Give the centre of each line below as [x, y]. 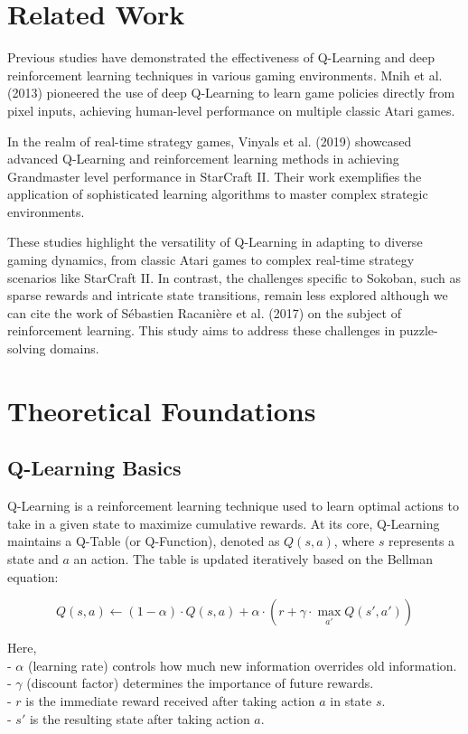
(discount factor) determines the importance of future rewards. [200, 683]
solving [27, 348]
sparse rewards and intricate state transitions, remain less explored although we [228, 295]
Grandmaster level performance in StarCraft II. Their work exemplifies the [215, 176]
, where [354, 541]
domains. [75, 348]
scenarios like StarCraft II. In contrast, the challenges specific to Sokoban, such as [234, 277]
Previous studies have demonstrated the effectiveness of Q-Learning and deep [221, 57]
